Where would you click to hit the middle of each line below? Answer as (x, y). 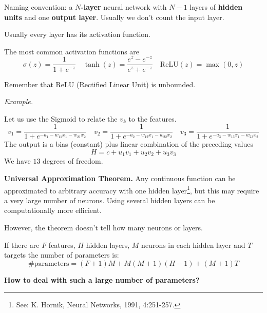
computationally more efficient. (53, 210)
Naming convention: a (39, 7)
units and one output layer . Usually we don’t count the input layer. (114, 17)
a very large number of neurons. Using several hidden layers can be (110, 200)
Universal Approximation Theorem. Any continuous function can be (120, 178)
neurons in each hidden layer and (193, 244)
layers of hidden (216, 7)
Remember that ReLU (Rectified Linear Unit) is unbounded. (100, 84)
